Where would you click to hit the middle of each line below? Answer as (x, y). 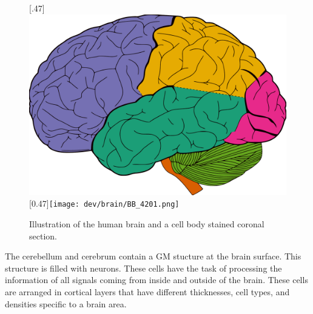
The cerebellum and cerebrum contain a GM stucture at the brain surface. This (153, 256)
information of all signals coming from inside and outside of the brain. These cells (156, 280)
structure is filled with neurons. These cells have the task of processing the (143, 268)
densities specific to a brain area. (66, 303)
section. (43, 235)
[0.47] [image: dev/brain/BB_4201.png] (104, 203)
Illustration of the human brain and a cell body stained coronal (147, 223)
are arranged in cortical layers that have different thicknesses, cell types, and (147, 291)
